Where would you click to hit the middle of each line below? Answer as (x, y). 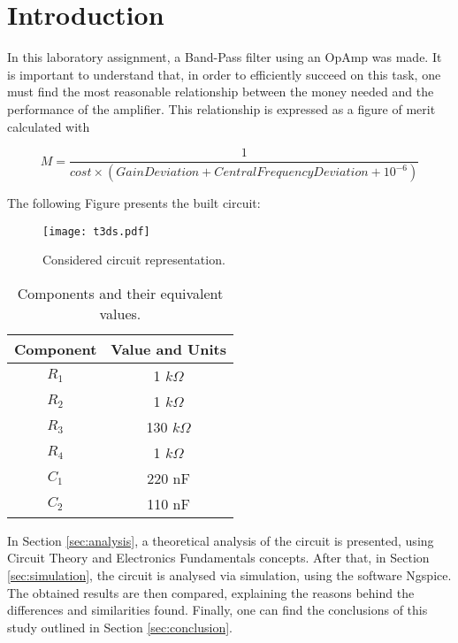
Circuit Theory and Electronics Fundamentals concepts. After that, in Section (218, 558)
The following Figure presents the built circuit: (134, 203)
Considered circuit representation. (134, 260)
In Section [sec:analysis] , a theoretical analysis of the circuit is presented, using (221, 540)
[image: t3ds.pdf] (96, 231)
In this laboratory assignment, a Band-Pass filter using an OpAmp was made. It (225, 57)
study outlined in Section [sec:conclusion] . (120, 627)
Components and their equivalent (120, 293)
